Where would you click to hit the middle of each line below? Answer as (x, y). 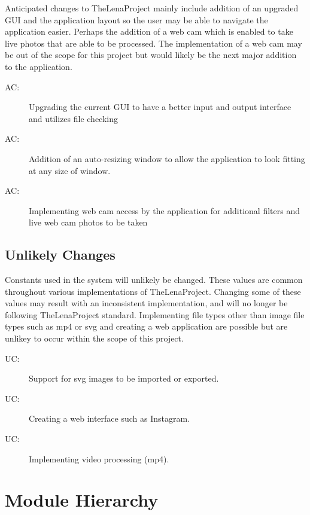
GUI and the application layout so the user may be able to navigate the (136, 19)
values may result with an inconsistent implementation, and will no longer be (146, 303)
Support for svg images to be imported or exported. (124, 378)
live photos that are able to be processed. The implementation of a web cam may (154, 43)
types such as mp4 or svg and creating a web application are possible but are (146, 326)
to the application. (39, 66)
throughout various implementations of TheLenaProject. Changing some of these (153, 291)
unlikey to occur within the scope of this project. (94, 338)
